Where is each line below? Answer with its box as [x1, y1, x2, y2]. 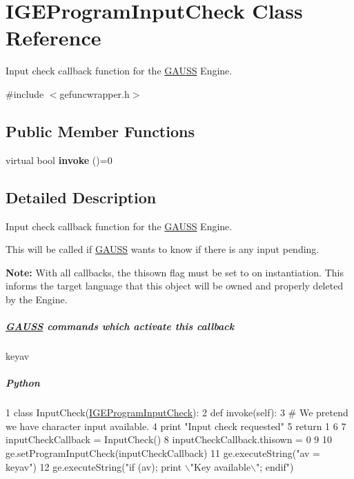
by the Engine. [6, 292, 68, 306]
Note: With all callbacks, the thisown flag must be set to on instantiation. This [6, 265, 344, 279]
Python [6, 376, 40, 390]
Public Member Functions [6, 120, 195, 141]
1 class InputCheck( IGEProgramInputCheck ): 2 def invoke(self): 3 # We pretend [6, 405, 348, 420]
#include [6, 86, 44, 101]
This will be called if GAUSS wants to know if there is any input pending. [6, 242, 319, 256]
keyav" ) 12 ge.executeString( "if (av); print [6, 459, 182, 473]
